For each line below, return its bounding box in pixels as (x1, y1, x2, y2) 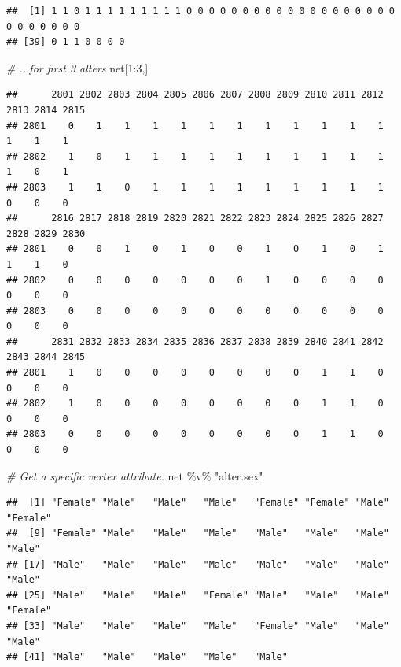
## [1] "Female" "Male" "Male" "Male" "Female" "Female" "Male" (6, 497, 389, 509)
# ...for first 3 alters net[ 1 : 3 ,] (6, 59, 149, 76)
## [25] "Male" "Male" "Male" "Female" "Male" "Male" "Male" (6, 589, 389, 601)
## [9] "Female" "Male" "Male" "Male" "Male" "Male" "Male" (6, 528, 389, 539)
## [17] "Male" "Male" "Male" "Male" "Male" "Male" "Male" (6, 558, 389, 570)
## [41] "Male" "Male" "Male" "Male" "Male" (6, 651, 288, 663)
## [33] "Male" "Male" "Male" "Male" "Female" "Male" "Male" (6, 620, 389, 632)
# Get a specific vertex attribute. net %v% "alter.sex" (6, 467, 263, 484)
